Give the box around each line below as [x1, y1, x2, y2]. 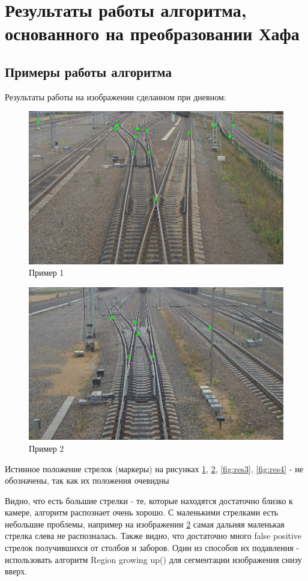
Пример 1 [29, 266, 64, 279]
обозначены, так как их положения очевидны [5, 474, 169, 487]
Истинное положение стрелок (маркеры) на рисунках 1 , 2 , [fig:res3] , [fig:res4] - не [5, 462, 303, 475]
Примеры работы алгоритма [5, 62, 172, 81]
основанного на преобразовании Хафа [5, 21, 300, 46]
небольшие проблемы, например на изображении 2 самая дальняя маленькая [5, 517, 285, 530]
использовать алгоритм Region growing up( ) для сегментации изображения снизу [5, 553, 302, 565]
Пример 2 [29, 442, 64, 454]
